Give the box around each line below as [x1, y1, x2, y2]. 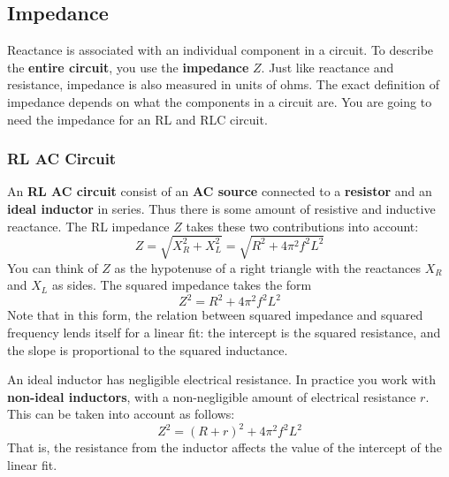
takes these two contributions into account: [186, 216, 419, 235]
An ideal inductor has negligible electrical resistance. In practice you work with [7, 370, 436, 389]
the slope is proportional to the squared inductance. [7, 340, 288, 359]
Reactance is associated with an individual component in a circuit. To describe [7, 41, 434, 59]
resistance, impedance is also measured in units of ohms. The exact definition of [7, 75, 440, 94]
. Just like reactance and [261, 57, 394, 76]
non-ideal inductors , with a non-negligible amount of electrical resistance [7, 387, 416, 405]
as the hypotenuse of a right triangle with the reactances [114, 258, 422, 276]
